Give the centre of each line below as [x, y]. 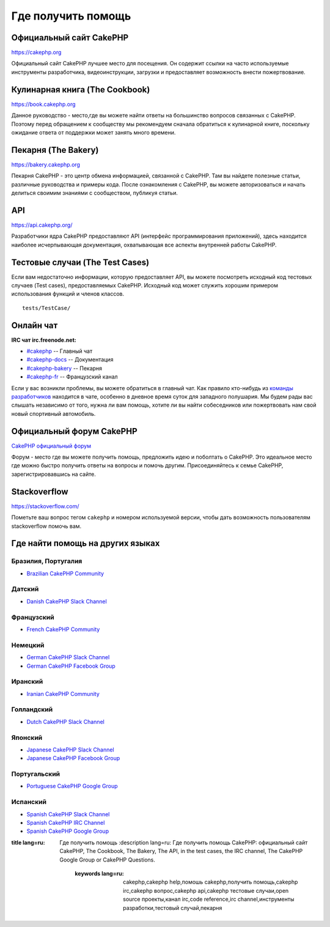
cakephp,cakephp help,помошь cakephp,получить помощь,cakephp [211, 882]
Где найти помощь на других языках [86, 543]
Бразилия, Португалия [47, 561]
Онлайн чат [35, 325]
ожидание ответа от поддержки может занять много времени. [94, 132]
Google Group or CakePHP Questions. [108, 860]
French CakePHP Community [63, 629]
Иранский [27, 682]
